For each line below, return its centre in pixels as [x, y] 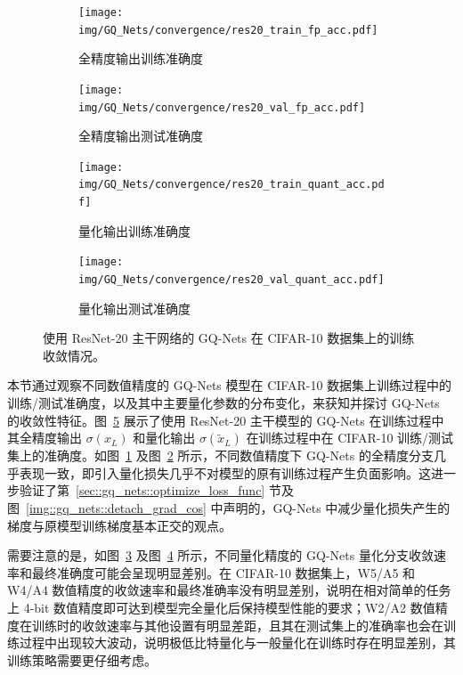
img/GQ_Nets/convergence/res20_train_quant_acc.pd [231, 185]
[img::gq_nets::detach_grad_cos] [116, 508]
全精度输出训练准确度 [141, 58]
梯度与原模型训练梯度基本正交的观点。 [119, 525]
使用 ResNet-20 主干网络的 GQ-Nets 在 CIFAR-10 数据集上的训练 [229, 338]
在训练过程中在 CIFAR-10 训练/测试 [350, 438]
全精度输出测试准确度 [141, 136]
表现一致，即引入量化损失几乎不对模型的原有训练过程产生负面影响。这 [225, 472]
